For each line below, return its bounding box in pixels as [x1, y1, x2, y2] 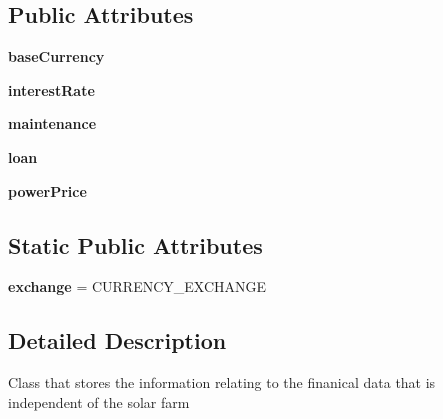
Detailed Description [8, 325, 227, 356]
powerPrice [8, 180, 87, 201]
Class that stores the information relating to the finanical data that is [8, 372, 436, 393]
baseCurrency [8, 46, 105, 67]
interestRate [8, 79, 95, 100]
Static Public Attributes [8, 229, 263, 260]
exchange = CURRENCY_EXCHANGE [8, 276, 267, 297]
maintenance [8, 113, 97, 134]
